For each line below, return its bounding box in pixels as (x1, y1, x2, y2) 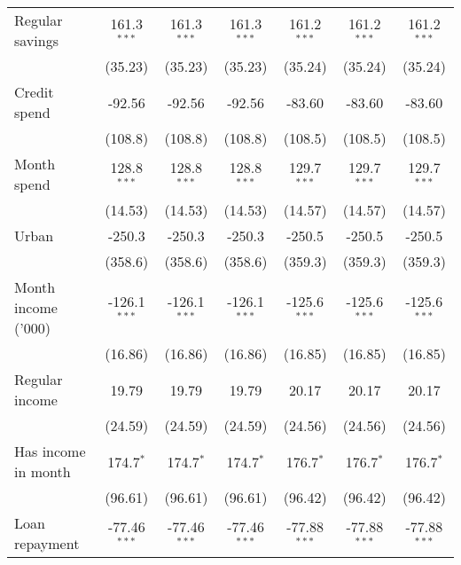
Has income (14, 441, 86, 461)
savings (14, 30, 59, 51)
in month (14, 461, 71, 482)
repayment (14, 533, 80, 553)
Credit (14, 82, 54, 102)
